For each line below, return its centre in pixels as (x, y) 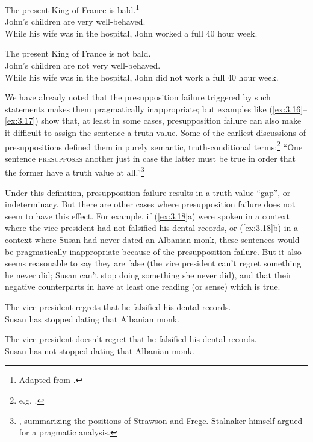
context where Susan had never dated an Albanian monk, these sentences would (152, 240)
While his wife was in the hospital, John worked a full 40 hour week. (131, 33)
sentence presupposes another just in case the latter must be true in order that (150, 158)
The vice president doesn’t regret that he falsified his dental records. (131, 339)
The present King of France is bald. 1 (72, 9)
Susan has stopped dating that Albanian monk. (92, 318)
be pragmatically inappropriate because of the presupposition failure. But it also (153, 251)
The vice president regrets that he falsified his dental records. (118, 307)
